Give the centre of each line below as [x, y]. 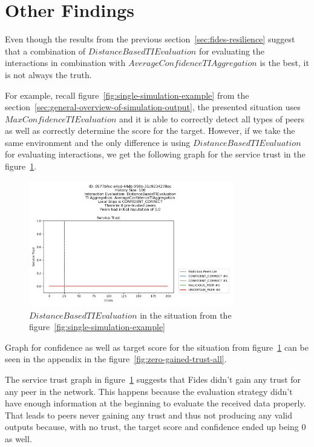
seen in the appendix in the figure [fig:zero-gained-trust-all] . [116, 359]
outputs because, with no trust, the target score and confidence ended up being [152, 427]
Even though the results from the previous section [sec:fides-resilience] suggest [150, 39]
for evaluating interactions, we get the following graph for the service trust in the [155, 154]
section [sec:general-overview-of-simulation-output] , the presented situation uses [153, 107]
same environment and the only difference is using [98, 142]
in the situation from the [186, 315]
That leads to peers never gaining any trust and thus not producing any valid [149, 415]
